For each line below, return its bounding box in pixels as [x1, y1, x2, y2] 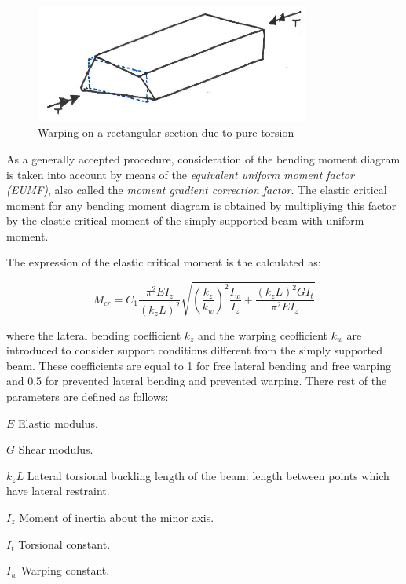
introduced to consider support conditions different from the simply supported [6, 342, 383, 358]
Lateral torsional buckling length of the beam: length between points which [27, 467, 390, 483]
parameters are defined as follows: [6, 388, 169, 405]
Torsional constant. [18, 535, 111, 552]
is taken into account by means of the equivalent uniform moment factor [6, 166, 354, 182]
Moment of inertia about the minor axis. [19, 509, 214, 526]
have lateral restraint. [6, 483, 110, 499]
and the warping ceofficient [198, 326, 328, 343]
